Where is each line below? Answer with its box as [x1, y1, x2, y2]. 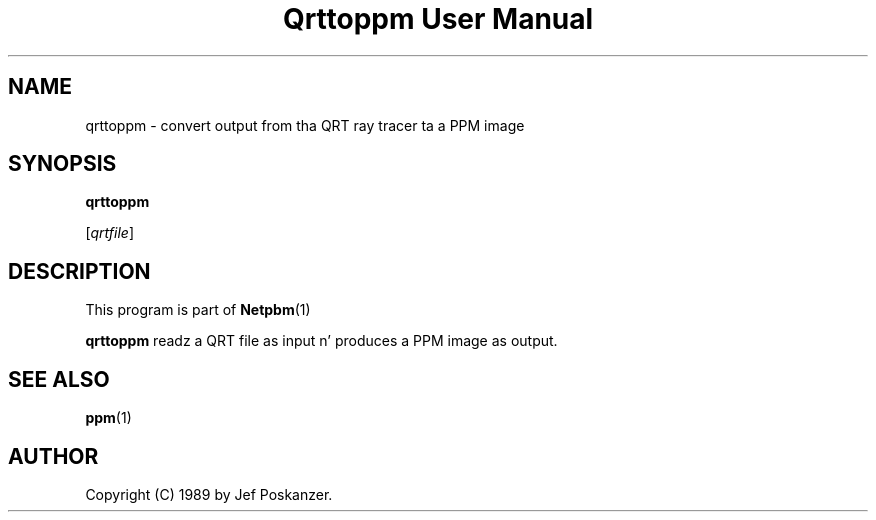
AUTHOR [8, 443, 99, 469]
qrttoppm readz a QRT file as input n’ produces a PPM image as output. [85, 332, 558, 350]
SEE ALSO [8, 366, 110, 392]
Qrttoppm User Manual [282, 2, 594, 36]
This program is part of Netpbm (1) [85, 301, 311, 319]
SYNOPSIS [8, 151, 117, 177]
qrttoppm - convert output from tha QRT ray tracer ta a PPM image [85, 116, 525, 134]
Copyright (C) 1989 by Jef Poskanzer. [85, 485, 333, 503]
